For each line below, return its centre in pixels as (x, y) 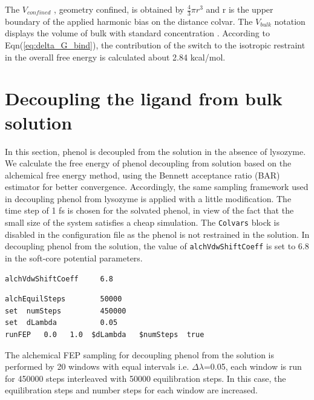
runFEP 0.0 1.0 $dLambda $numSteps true (105, 334)
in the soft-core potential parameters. (74, 257)
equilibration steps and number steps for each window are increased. (131, 390)
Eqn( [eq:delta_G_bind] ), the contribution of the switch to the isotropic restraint (155, 45)
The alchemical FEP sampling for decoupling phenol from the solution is (140, 354)
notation (290, 21)
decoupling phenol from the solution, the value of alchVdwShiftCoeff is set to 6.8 (157, 246)
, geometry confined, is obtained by (119, 9)
